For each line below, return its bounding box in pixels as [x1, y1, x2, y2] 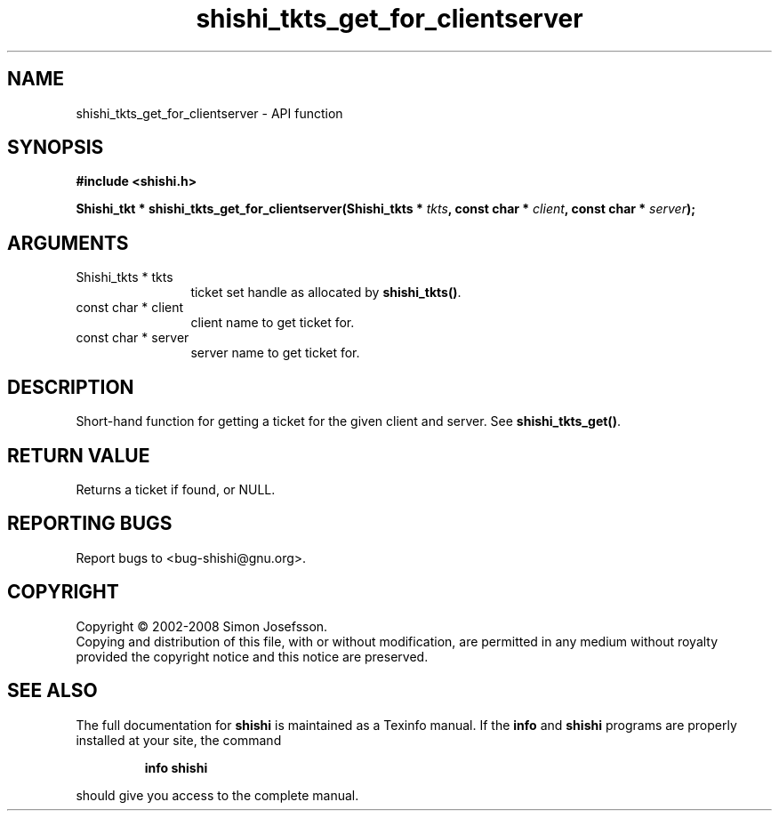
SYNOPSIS [7, 136, 104, 159]
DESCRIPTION [7, 375, 134, 398]
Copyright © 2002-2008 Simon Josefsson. [76, 618, 328, 634]
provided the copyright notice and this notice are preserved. [76, 648, 429, 664]
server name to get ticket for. [190, 345, 360, 361]
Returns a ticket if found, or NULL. [76, 481, 276, 497]
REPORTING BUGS [7, 512, 173, 535]
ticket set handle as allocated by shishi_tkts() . [190, 285, 462, 301]
